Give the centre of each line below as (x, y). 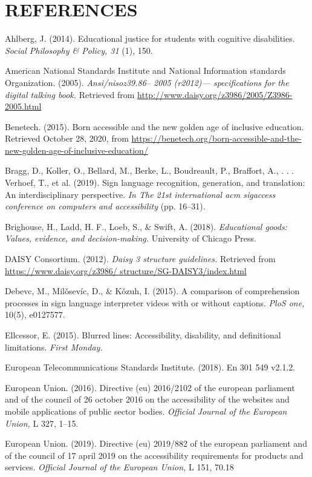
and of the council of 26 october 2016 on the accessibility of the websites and (147, 399)
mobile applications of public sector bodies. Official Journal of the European (146, 411)
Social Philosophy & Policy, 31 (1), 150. (79, 50)
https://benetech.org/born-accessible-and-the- (216, 138)
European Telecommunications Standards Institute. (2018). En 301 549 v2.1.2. (150, 367)
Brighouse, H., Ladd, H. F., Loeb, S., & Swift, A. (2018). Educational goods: (146, 226)
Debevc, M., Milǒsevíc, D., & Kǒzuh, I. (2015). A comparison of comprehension (152, 291)
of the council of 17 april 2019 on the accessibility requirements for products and (154, 455)
